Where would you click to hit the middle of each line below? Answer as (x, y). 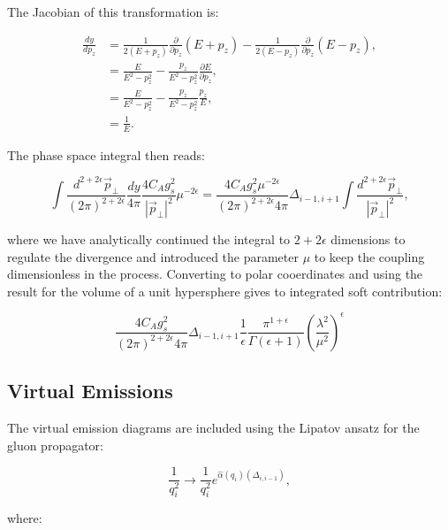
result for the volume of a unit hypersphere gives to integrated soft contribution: (225, 291)
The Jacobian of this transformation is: (113, 12)
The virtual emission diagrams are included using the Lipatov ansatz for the (213, 428)
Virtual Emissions (90, 391)
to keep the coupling (369, 256)
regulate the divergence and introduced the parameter (153, 256)
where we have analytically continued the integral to (149, 239)
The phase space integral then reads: (106, 154)
